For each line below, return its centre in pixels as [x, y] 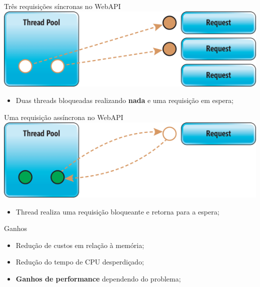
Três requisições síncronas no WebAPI [62, 6]
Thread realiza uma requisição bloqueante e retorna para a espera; [117, 211]
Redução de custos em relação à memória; [80, 245]
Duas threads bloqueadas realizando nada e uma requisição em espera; [125, 100]
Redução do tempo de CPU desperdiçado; [80, 262]
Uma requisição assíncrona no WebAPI [64, 117]
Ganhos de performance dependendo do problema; [98, 278]
